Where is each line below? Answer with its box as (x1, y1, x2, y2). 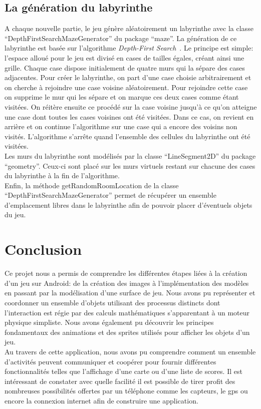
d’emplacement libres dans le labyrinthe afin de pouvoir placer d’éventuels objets (5, 199, 252, 210)
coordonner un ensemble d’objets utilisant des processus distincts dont (5, 297, 220, 307)
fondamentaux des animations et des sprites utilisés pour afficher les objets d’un (5, 326, 250, 337)
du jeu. (5, 209, 26, 220)
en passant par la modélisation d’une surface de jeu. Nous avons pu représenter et (5, 287, 255, 298)
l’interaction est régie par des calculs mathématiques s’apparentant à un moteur (5, 307, 250, 317)
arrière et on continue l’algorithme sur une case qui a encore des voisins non (5, 121, 237, 132)
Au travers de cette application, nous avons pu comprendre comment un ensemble (5, 346, 256, 356)
